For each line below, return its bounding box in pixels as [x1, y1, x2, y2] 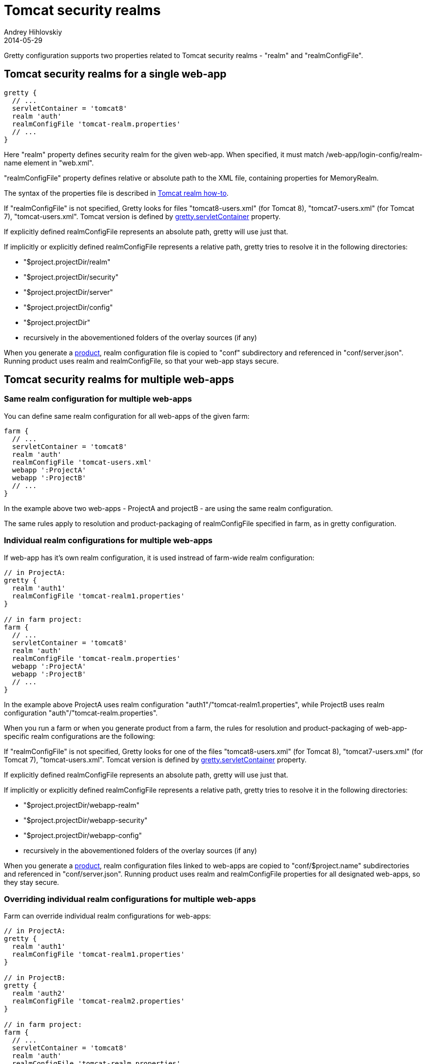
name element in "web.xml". [4, 158, 94, 167]
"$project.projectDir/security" [23, 272, 119, 281]
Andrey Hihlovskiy [4, 27, 62, 36]
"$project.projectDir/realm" [23, 257, 111, 266]
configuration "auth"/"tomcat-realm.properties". [4, 708, 158, 717]
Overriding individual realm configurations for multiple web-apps [4, 894, 256, 904]
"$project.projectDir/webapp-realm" [23, 800, 140, 809]
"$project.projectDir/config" [23, 303, 113, 311]
